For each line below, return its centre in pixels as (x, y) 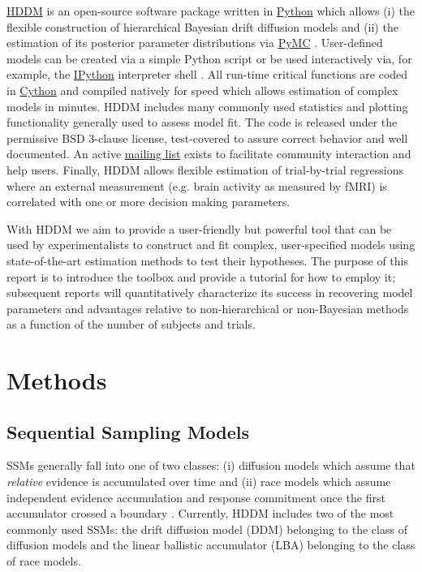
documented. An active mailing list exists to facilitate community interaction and (209, 154)
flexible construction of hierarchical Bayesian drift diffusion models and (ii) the (202, 26)
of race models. (44, 561)
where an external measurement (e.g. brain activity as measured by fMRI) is (197, 185)
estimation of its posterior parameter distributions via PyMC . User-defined (195, 43)
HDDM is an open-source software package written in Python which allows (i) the (211, 11)
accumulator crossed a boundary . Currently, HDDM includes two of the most (200, 513)
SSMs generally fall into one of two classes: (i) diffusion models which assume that (211, 465)
